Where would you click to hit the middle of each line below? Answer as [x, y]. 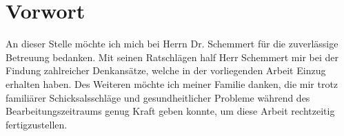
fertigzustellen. [37, 124]
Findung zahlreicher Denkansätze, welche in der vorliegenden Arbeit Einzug [166, 70]
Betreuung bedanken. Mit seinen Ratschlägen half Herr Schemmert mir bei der [172, 57]
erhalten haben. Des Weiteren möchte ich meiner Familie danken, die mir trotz [172, 83]
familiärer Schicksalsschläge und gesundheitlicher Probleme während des [158, 97]
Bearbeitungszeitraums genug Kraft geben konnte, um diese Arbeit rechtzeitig [170, 111]
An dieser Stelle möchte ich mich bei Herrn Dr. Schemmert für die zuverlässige [172, 44]
